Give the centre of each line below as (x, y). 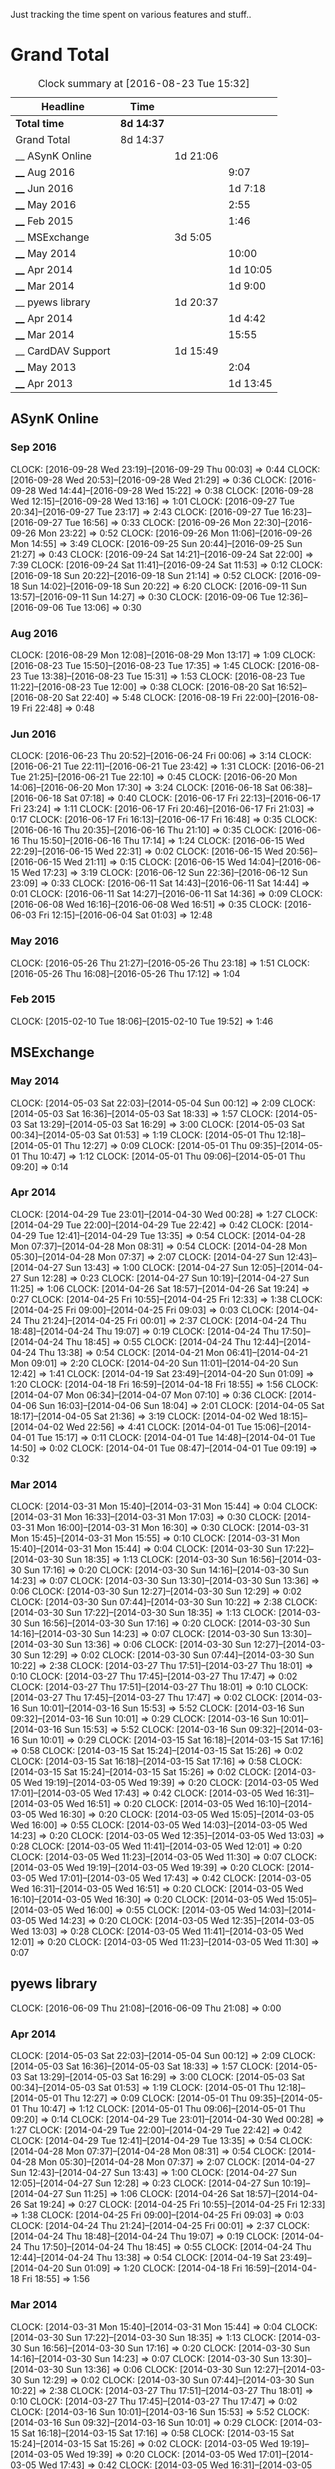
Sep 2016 (33, 447)
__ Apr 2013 (44, 383)
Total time (40, 123)
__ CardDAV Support (63, 351)
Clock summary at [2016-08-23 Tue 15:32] (143, 83)
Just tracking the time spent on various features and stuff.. (131, 14)
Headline (63, 106)
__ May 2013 (46, 367)
